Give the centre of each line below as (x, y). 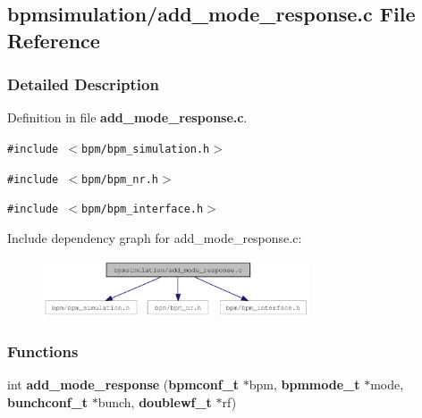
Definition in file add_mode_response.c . (127, 117)
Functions (43, 351)
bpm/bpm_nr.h (120, 179)
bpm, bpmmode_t (304, 385)
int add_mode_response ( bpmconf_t (123, 385)
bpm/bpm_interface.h (143, 209)
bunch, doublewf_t (155, 401)
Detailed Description (83, 84)
